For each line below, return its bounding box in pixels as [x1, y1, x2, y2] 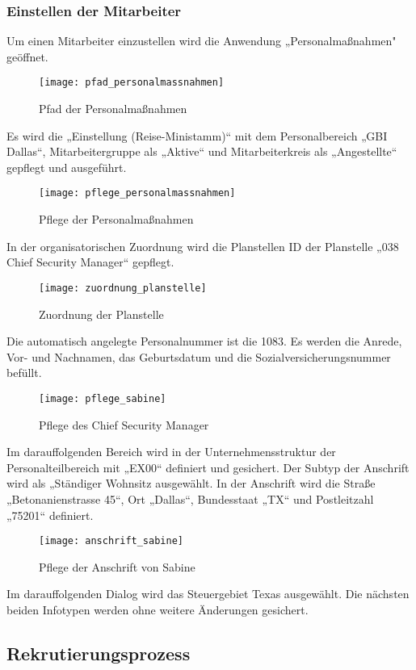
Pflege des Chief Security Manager [39, 416, 209, 433]
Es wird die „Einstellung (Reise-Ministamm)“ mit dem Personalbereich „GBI [6, 127, 388, 144]
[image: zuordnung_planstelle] [39, 282, 207, 294]
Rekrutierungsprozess [6, 640, 191, 665]
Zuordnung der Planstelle [39, 305, 164, 322]
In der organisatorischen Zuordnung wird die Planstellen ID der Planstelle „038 [6, 237, 399, 254]
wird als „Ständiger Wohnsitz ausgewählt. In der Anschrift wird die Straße [6, 475, 376, 492]
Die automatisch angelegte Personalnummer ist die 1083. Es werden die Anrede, [6, 333, 402, 350]
